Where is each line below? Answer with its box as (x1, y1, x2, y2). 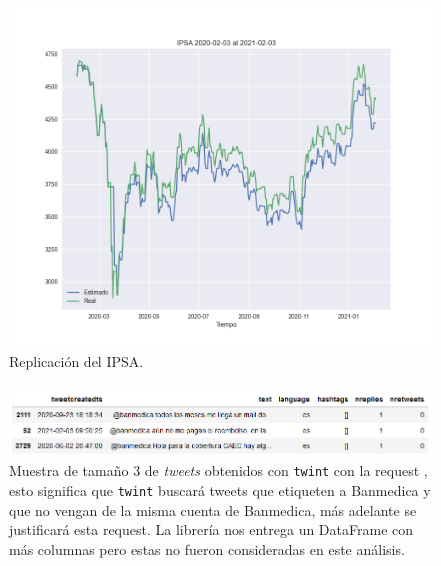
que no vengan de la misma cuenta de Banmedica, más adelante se (9, 499, 417, 520)
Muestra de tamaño (9, 460, 129, 481)
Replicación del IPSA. (9, 350, 144, 371)
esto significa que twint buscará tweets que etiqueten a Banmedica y (9, 479, 431, 500)
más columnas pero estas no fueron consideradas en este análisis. (9, 538, 405, 559)
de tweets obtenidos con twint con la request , (144, 460, 428, 481)
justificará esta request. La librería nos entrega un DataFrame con (9, 519, 414, 540)
